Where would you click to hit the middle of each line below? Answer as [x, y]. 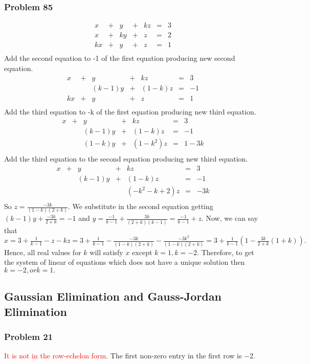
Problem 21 [29, 336]
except [142, 252]
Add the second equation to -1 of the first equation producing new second [120, 58]
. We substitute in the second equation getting [141, 206]
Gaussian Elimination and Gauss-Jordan [113, 296]
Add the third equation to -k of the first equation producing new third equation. [130, 111]
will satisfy [106, 252]
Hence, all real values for [43, 252]
